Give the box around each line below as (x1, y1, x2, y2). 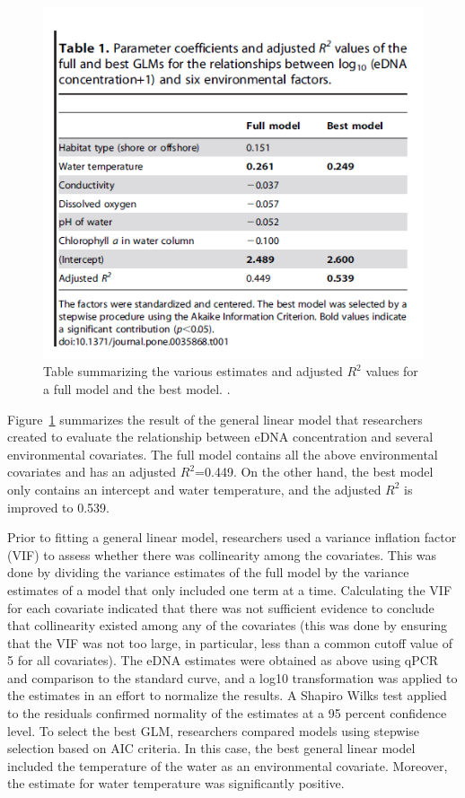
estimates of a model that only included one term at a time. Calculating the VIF (7, 580, 452, 599)
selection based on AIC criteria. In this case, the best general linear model (7, 739, 416, 758)
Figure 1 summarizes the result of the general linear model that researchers (7, 409, 423, 428)
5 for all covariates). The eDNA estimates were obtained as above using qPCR (7, 651, 439, 670)
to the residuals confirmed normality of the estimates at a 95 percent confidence (7, 704, 447, 723)
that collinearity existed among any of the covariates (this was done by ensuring (7, 616, 448, 635)
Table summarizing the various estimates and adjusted (43, 362, 343, 381)
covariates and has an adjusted (7, 462, 177, 481)
